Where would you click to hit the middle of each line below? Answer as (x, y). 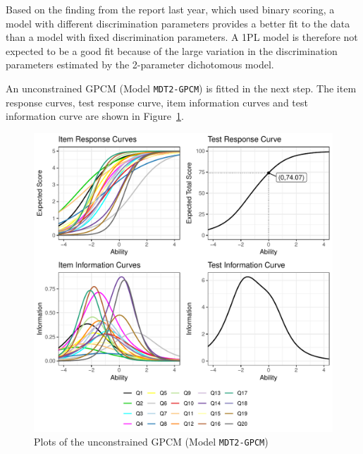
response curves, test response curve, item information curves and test (157, 102)
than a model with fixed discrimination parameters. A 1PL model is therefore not (182, 37)
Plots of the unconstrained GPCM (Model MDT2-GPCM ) (151, 442)
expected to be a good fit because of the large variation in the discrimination (172, 50)
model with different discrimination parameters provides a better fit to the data (178, 23)
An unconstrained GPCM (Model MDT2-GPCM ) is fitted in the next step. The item (181, 88)
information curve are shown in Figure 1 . (95, 116)
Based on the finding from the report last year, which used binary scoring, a (170, 9)
